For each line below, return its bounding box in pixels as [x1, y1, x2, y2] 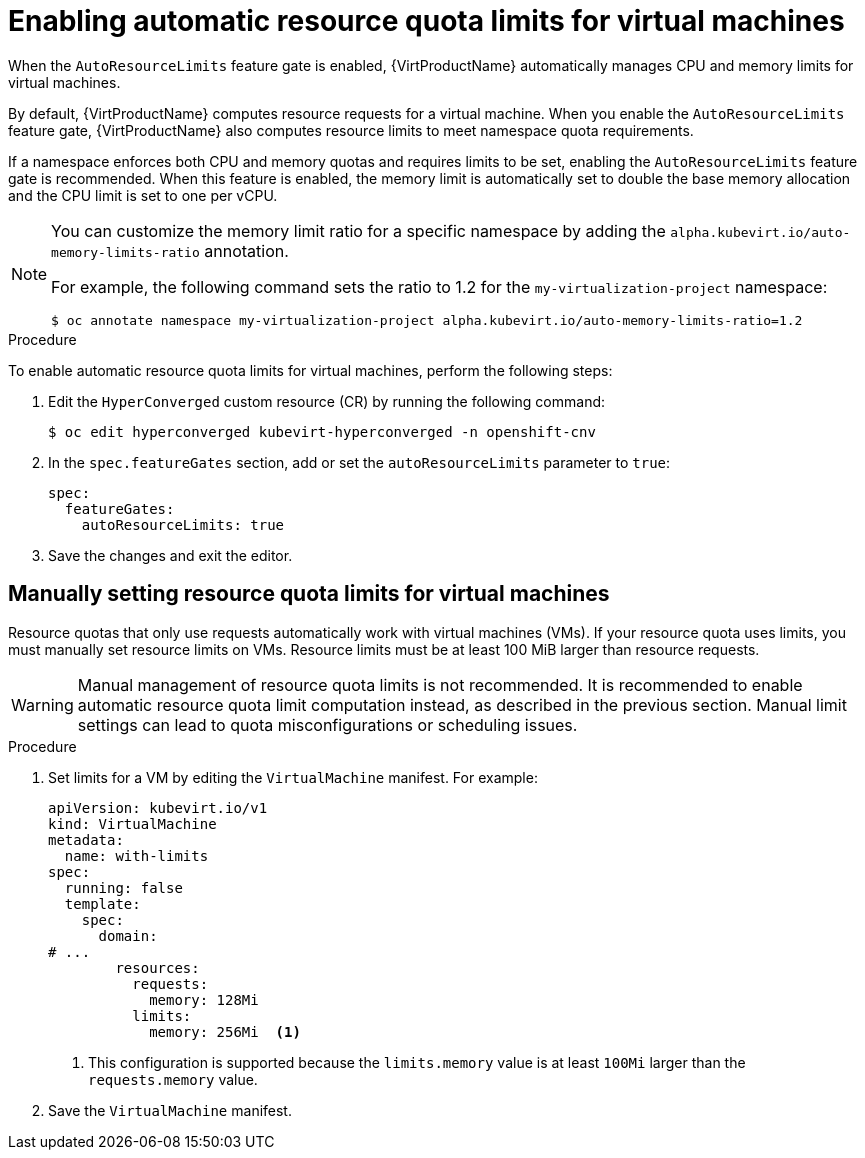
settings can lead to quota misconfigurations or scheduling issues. [77, 714, 578, 735]
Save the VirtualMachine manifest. [48, 1101, 292, 1119]
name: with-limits [64, 847, 209, 864]
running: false [64, 879, 183, 896]
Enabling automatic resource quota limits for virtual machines [8, 4, 845, 38]
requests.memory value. [88, 1070, 258, 1088]
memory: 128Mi [149, 991, 259, 1008]
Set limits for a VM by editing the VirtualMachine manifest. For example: [48, 768, 538, 786]
